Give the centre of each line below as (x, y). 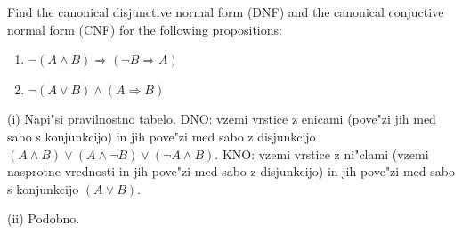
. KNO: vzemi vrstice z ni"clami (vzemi (322, 153)
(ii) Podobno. (44, 218)
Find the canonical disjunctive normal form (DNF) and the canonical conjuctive (226, 12)
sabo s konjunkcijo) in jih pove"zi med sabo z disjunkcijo (162, 136)
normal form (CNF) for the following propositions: (145, 29)
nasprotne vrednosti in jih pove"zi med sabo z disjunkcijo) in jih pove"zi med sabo (231, 171)
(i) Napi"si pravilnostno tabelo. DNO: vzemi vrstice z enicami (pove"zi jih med (222, 119)
